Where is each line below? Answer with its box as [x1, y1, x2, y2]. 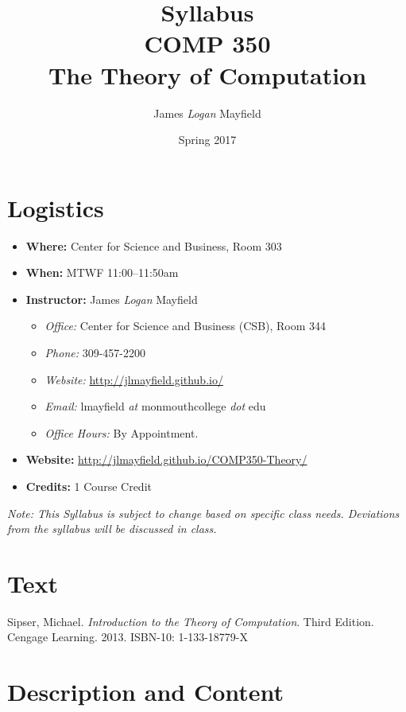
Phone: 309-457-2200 [44, 344, 145, 360]
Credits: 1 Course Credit [25, 477, 152, 494]
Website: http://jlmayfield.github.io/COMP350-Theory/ [25, 451, 307, 468]
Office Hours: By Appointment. [44, 424, 199, 441]
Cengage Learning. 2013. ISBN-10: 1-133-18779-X [7, 628, 248, 645]
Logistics [7, 191, 104, 224]
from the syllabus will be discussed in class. [7, 520, 217, 537]
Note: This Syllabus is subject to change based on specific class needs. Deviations [7, 504, 400, 521]
